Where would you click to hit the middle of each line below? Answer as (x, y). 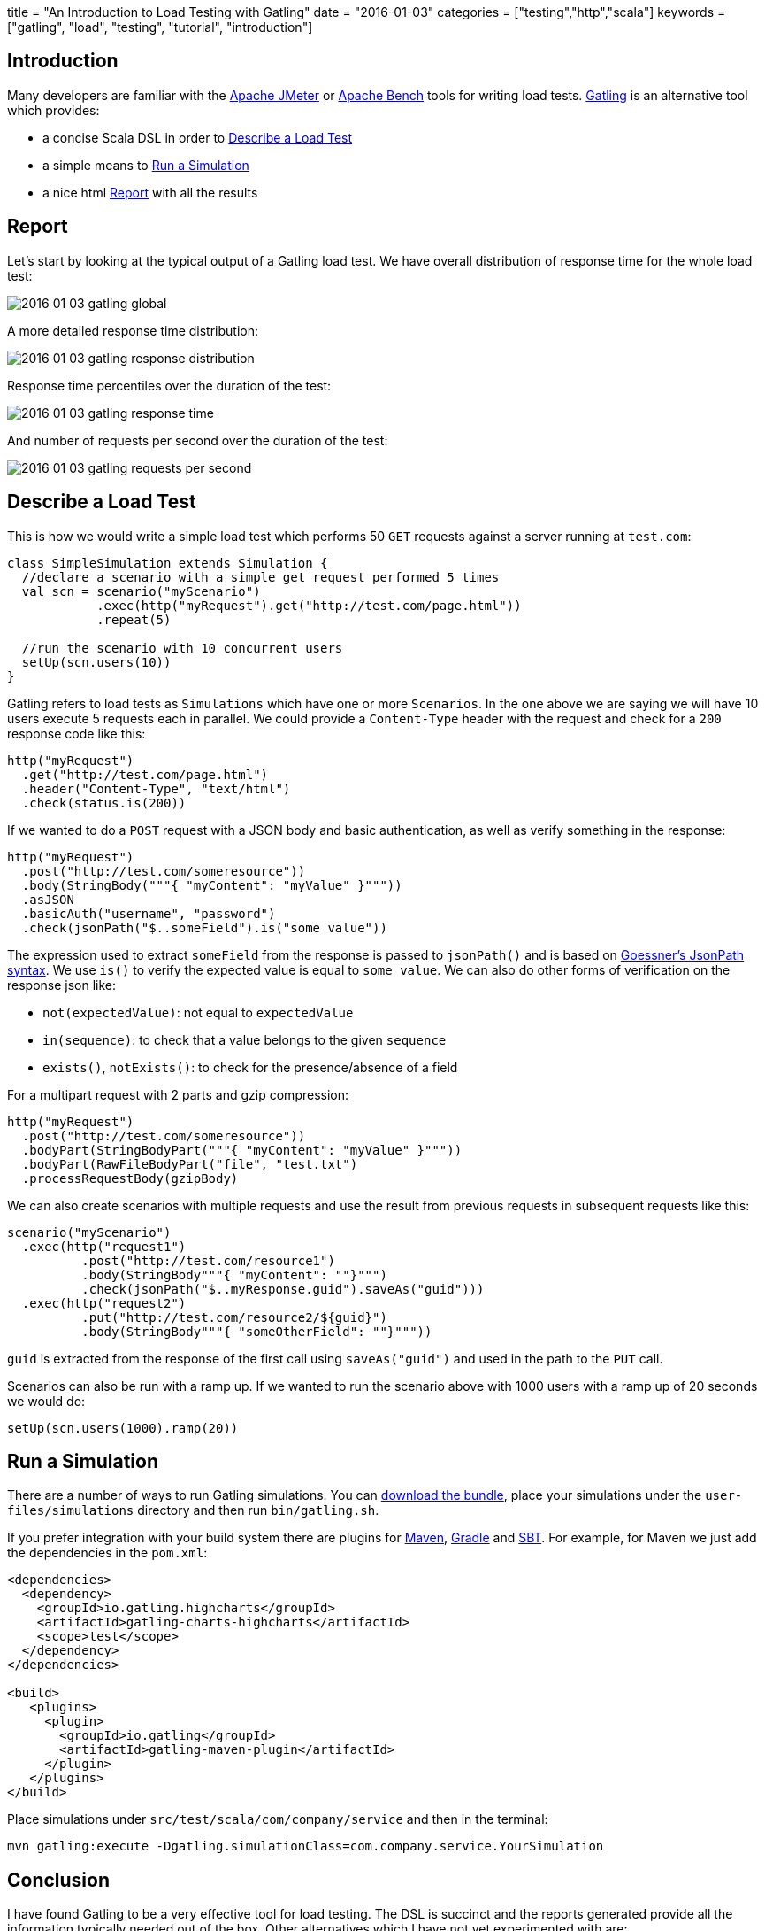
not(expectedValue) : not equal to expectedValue (198, 1012)
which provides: (54, 110)
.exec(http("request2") (104, 1303)
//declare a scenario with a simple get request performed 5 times (260, 577)
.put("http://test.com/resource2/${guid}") (234, 1317)
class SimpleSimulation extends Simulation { (168, 563)
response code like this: (76, 733)
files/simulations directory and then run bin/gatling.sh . (193, 1510)
